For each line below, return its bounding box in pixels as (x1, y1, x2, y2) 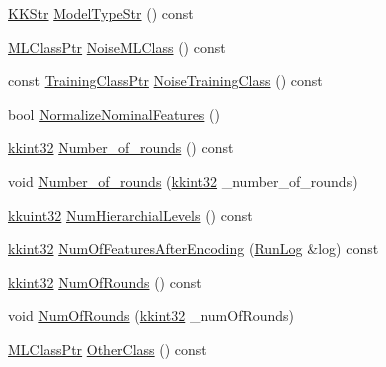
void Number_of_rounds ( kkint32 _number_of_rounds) (8, 170, 358, 191)
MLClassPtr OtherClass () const (8, 338, 207, 359)
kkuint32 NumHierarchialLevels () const (8, 204, 253, 225)
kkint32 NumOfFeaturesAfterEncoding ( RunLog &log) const (8, 238, 379, 259)
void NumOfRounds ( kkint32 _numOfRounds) (8, 305, 295, 326)
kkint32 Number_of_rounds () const (8, 137, 234, 158)
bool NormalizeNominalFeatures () (8, 103, 220, 124)
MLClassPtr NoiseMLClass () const (8, 36, 226, 57)
